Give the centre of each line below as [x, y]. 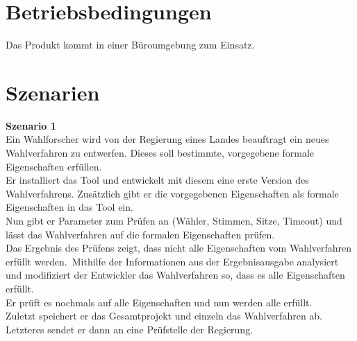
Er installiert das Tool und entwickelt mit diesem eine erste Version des [157, 180]
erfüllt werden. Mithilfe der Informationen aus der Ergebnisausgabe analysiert [172, 261]
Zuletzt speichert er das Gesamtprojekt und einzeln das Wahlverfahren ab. [164, 316]
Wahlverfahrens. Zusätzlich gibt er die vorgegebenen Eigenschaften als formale [172, 193]
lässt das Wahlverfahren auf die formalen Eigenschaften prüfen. [140, 234]
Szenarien [53, 92]
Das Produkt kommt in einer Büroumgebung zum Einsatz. [130, 45]
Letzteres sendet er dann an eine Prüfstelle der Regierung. [130, 329]
